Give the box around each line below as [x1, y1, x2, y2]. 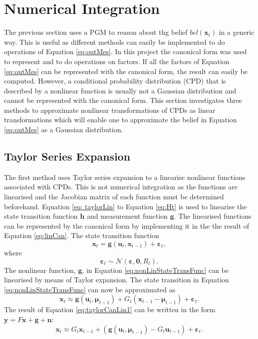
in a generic [219, 27, 255, 37]
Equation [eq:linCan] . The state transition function [4, 230, 159, 241]
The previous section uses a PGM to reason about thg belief [4, 27, 188, 37]
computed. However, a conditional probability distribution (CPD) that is [4, 76, 226, 86]
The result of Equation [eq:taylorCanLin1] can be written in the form [4, 304, 215, 315]
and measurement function [86, 211, 168, 221]
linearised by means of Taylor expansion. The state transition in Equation [4, 274, 229, 285]
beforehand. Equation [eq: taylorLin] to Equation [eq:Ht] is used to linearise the [4, 201, 247, 211]
